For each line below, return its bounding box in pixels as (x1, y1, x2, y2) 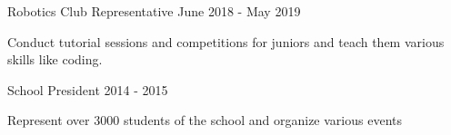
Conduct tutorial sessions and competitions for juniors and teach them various (7, 32, 445, 51)
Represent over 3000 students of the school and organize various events (7, 111, 402, 130)
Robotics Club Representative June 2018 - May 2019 (7, 2, 301, 20)
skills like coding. (7, 50, 103, 69)
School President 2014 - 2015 (7, 80, 168, 99)
